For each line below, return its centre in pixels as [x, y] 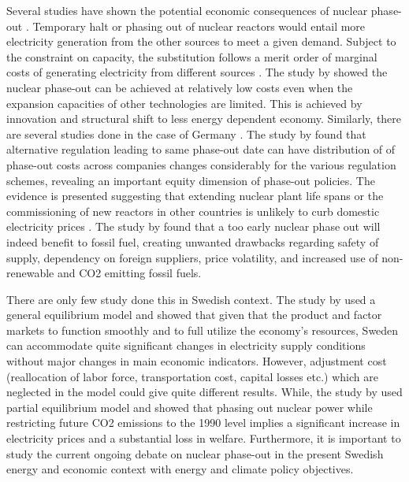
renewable [30, 273]
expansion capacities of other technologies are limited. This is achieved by [184, 103]
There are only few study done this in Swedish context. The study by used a [191, 299]
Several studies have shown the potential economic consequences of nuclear [187, 10]
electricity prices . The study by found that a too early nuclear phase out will [193, 226]
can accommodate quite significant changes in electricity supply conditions [186, 345]
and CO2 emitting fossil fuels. [129, 273]
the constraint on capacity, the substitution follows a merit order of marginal [192, 56]
